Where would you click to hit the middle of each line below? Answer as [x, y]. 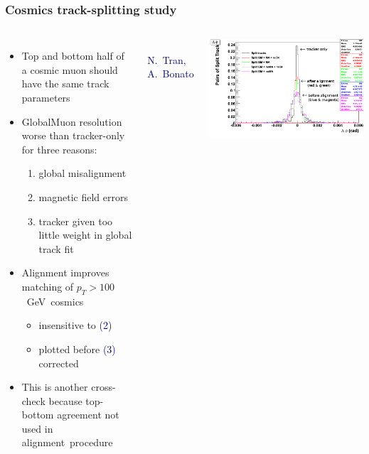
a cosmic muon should [70, 69]
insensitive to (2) [75, 325]
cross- [103, 387]
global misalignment [82, 173]
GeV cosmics [55, 301]
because [65, 400]
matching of [48, 286]
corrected [59, 363]
